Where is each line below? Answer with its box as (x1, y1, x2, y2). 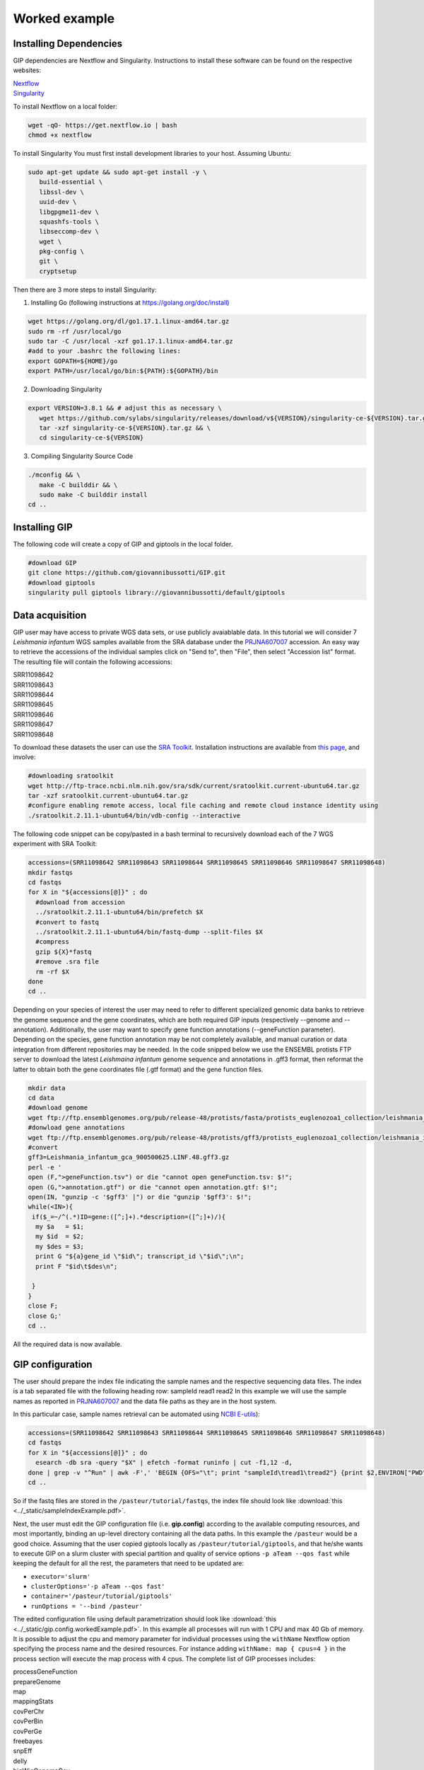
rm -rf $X (35, 967, 70, 976)
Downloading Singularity (30, 385, 102, 394)
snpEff (13, 1747, 33, 1755)
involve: (13, 753, 36, 761)
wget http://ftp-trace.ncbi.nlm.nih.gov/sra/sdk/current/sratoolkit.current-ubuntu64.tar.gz (28, 782, 360, 789)
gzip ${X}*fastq (35, 947, 92, 956)
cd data (28, 1094, 54, 1102)
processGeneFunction (13, 1667, 78, 1676)
